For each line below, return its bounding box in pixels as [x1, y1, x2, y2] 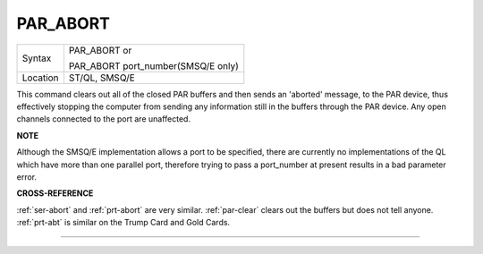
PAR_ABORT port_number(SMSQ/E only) [68, 59, 239, 72]
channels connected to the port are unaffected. [16, 114, 191, 124]
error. [16, 171, 38, 182]
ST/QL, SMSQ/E [68, 72, 136, 84]
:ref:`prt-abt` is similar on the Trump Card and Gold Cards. [16, 217, 231, 228]
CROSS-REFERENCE [16, 188, 94, 199]
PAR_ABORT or [68, 44, 132, 56]
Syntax [21, 52, 52, 64]
